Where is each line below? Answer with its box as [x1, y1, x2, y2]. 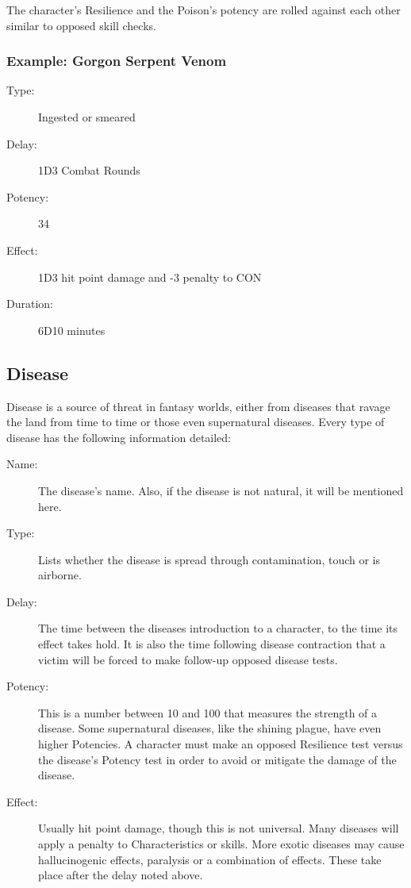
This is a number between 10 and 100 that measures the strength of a [38, 704, 378, 721]
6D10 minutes [38, 321, 106, 338]
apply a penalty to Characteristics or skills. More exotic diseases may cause [38, 836, 405, 852]
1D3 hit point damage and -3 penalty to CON [38, 268, 262, 285]
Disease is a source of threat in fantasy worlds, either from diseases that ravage [6, 398, 390, 414]
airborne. [38, 567, 82, 583]
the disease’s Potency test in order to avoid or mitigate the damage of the [38, 751, 397, 767]
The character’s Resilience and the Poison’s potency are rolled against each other [6, 2, 401, 17]
